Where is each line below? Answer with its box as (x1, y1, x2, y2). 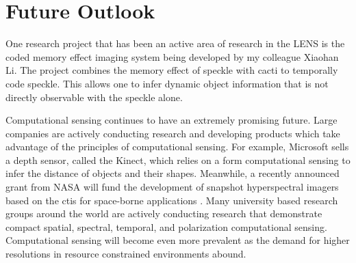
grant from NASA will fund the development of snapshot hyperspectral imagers (5, 180, 339, 194)
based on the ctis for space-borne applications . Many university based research (5, 193, 338, 207)
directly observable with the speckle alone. (5, 89, 183, 104)
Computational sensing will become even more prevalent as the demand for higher (5, 233, 350, 247)
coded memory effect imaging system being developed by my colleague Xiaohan (5, 49, 339, 64)
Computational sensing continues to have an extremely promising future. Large (5, 113, 338, 127)
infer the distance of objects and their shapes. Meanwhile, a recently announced (5, 166, 340, 180)
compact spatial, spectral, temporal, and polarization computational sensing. (5, 219, 327, 234)
